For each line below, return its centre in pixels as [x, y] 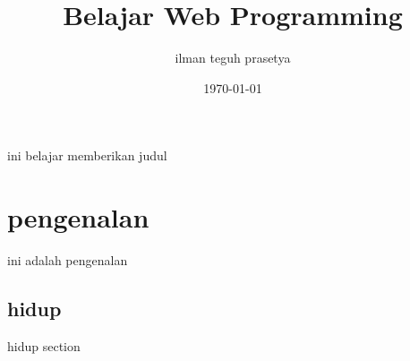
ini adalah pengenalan [68, 260]
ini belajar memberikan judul [87, 155]
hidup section [44, 345]
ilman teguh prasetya [233, 58]
